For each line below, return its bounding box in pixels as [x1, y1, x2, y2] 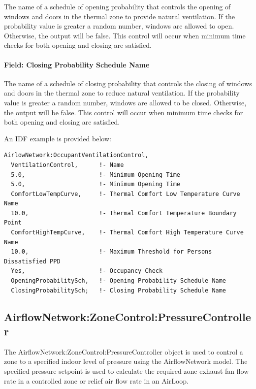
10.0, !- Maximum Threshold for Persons [11, 248, 212, 256]
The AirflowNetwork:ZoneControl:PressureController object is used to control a [4, 346, 243, 357]
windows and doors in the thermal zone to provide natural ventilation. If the [4, 11, 235, 21]
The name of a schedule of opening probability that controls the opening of [4, 1, 231, 11]
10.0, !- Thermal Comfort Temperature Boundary [11, 209, 237, 217]
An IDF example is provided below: [4, 133, 111, 143]
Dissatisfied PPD [4, 258, 61, 265]
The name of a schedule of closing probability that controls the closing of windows [4, 78, 252, 88]
